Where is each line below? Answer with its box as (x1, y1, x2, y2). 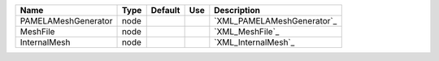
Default (150, 5, 180, 15)
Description (214, 5, 260, 15)
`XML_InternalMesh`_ (214, 37, 295, 48)
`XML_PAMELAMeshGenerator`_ (214, 15, 337, 26)
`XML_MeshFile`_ (214, 26, 280, 37)
